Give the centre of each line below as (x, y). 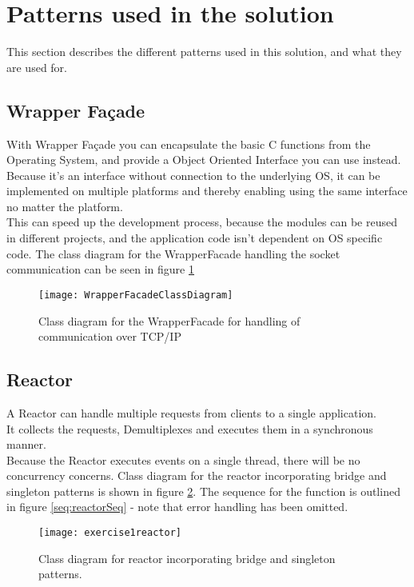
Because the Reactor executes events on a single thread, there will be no (183, 459)
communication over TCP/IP (110, 336)
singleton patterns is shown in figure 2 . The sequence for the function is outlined (203, 491)
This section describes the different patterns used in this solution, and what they (204, 52)
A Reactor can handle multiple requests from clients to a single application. (191, 412)
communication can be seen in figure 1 (100, 269)
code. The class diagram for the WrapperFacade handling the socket (173, 253)
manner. (26, 444)
